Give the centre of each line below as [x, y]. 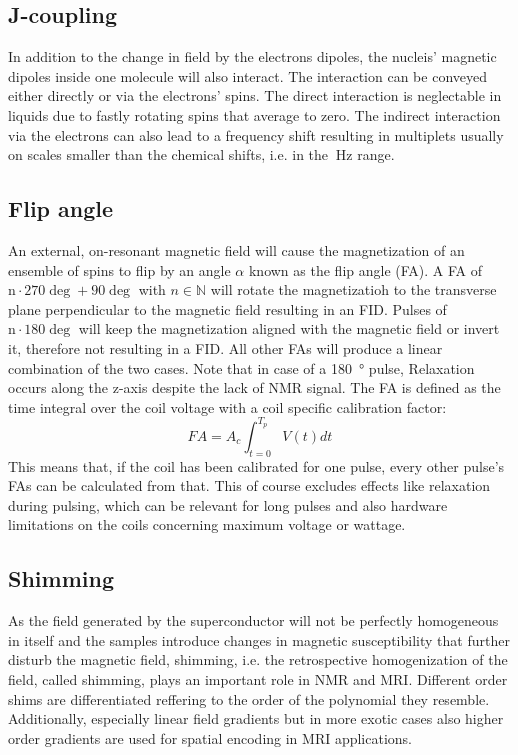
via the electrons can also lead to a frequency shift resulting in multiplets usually [256, 134]
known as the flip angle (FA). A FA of [365, 269]
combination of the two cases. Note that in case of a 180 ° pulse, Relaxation [241, 367]
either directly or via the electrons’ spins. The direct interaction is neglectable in [255, 95]
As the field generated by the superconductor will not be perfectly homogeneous [253, 620]
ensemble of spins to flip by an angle [119, 269]
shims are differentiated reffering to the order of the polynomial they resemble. [249, 698]
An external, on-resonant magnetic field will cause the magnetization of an [236, 249]
